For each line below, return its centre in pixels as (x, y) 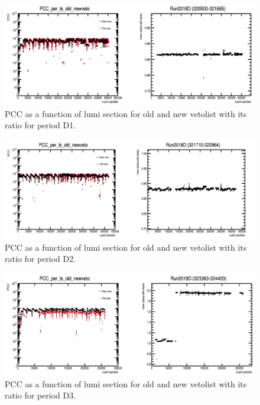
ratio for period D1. (40, 125)
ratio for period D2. (40, 259)
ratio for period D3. (40, 395)
